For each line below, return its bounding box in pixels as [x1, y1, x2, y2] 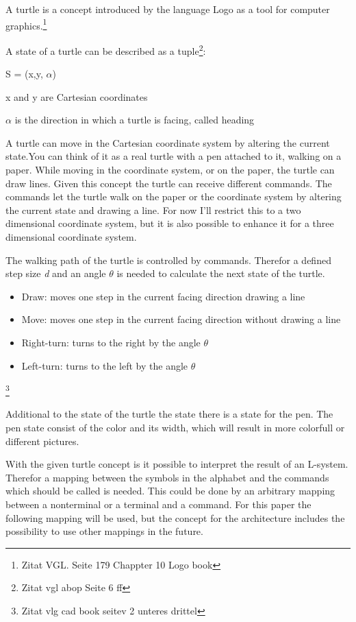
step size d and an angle [5, 266, 106, 280]
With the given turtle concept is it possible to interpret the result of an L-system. [5, 457, 348, 471]
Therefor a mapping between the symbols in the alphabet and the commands [5, 470, 329, 484]
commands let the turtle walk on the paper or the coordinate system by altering [5, 189, 342, 204]
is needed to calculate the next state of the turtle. [116, 266, 325, 280]
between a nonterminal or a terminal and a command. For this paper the [5, 497, 311, 511]
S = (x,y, [5, 67, 43, 81]
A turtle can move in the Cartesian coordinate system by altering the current [5, 135, 330, 149]
